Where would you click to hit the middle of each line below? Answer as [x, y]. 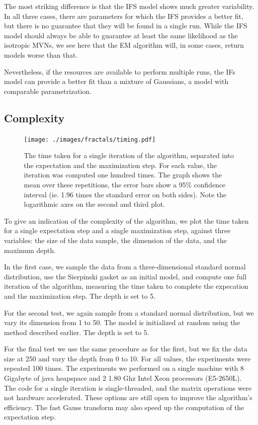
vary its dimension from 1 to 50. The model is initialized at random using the [122, 322]
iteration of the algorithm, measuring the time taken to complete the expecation [126, 286]
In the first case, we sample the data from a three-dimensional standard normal [125, 267]
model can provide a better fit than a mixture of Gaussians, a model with [116, 81]
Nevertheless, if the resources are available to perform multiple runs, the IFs [120, 71]
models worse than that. [41, 54]
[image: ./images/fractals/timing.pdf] [90, 139]
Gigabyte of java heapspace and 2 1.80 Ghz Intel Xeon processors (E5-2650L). [123, 378]
